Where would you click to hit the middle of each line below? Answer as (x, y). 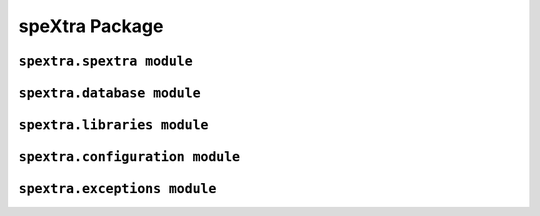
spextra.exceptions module (117, 189)
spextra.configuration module (129, 157)
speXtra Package (91, 26)
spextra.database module (109, 93)
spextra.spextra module (106, 61)
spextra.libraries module (113, 125)
